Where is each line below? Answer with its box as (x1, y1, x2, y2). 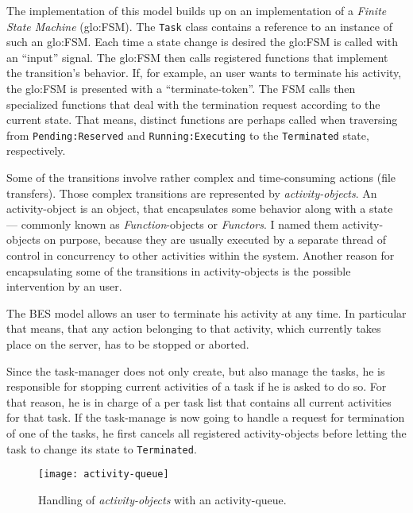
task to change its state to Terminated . (6, 440, 197, 457)
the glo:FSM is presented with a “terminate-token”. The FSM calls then (6, 80, 356, 97)
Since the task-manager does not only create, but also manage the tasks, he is (6, 362, 385, 379)
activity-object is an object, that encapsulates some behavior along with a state (6, 200, 393, 217)
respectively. (6, 142, 66, 159)
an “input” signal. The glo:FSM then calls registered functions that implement (6, 48, 388, 65)
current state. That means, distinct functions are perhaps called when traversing (6, 111, 398, 128)
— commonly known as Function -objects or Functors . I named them (6, 215, 339, 232)
